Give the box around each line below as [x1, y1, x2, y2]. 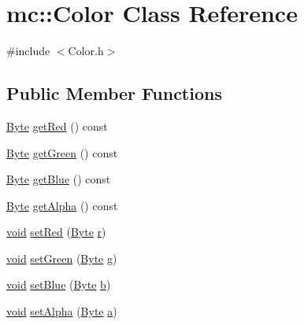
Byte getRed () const [6, 117, 108, 134]
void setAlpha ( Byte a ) [6, 303, 117, 319]
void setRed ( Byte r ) [6, 223, 106, 240]
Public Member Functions [6, 81, 222, 105]
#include [6, 42, 50, 59]
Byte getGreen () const [6, 144, 118, 161]
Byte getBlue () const [6, 171, 111, 187]
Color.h [68, 42, 104, 59]
